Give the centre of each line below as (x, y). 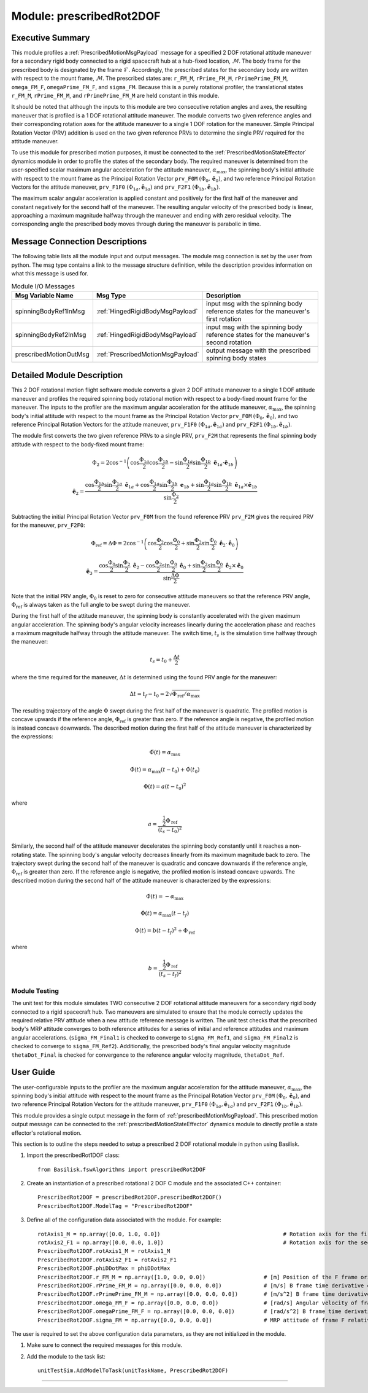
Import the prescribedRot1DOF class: (73, 1155)
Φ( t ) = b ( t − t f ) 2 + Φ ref (165, 931)
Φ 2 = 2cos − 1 (109, 463)
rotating (21, 854)
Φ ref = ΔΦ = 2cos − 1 (117, 544)
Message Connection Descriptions (79, 242)
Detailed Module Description (67, 375)
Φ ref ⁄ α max (186, 695)
